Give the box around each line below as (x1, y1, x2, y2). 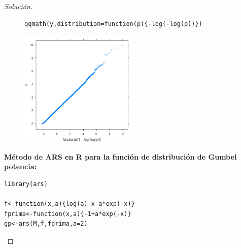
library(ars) (4, 180, 48, 188)
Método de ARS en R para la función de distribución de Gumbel (4, 151, 237, 162)
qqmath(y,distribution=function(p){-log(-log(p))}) (24, 20, 202, 27)
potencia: (4, 161, 37, 172)
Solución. (4, 1, 33, 11)
